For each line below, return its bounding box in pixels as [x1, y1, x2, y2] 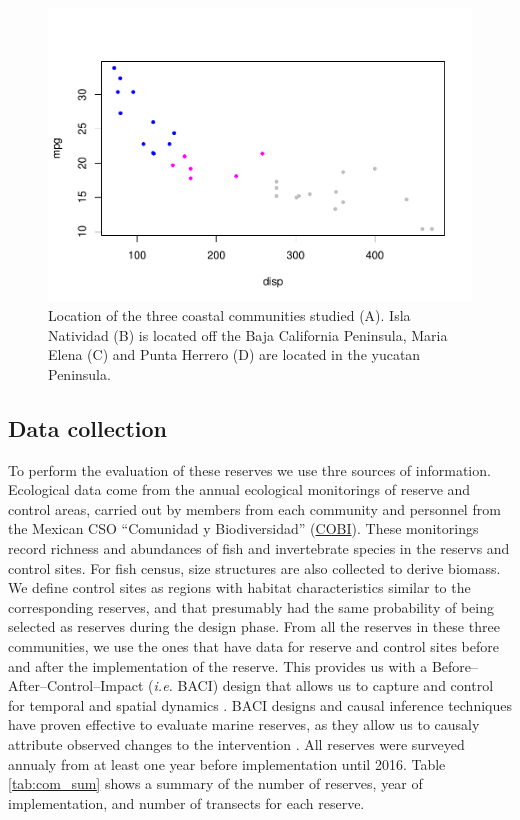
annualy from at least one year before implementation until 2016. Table [8, 753, 446, 774]
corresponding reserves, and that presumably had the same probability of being [8, 596, 494, 617]
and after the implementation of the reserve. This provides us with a [8, 655, 428, 676]
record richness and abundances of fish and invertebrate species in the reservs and [8, 538, 510, 559]
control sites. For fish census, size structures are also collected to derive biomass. [8, 557, 501, 578]
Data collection [8, 412, 168, 443]
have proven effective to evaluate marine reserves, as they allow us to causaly [8, 714, 480, 735]
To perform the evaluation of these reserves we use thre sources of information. [8, 459, 491, 480]
